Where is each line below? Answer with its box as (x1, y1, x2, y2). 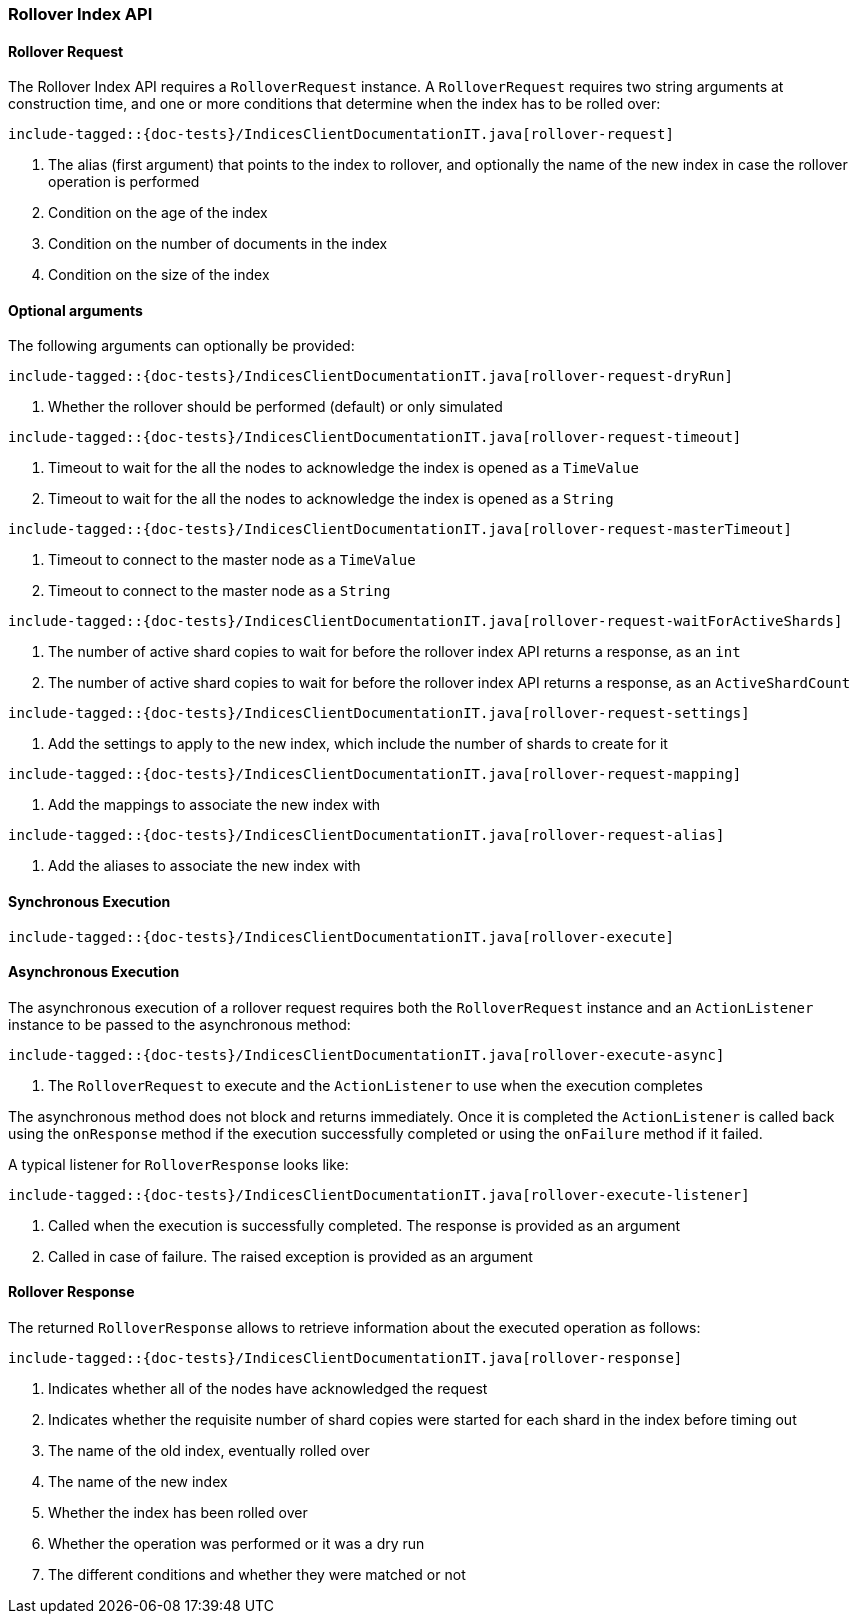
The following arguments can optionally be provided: (8, 337, 355, 355)
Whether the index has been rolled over (48, 1504, 308, 1522)
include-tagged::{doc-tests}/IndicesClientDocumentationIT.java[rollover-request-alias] (8, 827, 725, 844)
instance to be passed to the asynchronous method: (8, 1015, 351, 1033)
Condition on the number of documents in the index (48, 235, 388, 253)
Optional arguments (8, 301, 143, 319)
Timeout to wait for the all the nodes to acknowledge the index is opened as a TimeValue (48, 459, 639, 477)
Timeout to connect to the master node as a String (48, 582, 391, 600)
